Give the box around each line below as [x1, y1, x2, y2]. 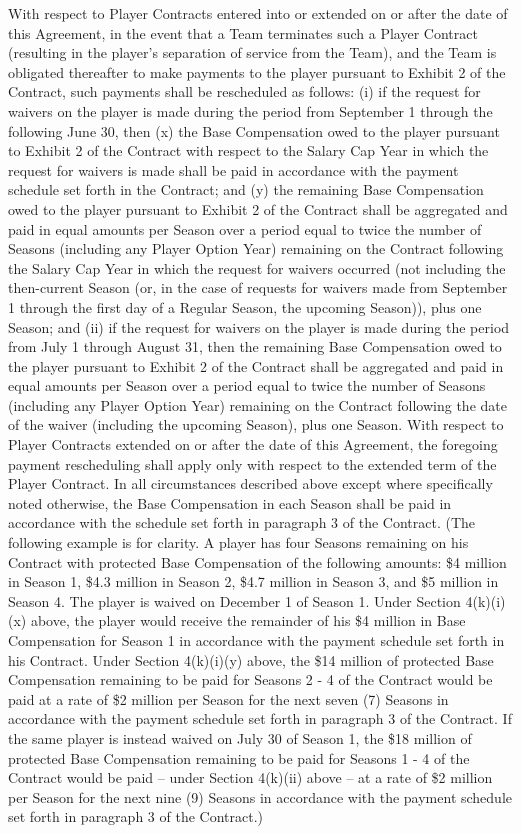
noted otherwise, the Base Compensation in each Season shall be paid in [8, 492, 452, 513]
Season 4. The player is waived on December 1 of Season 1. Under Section [8, 590, 461, 611]
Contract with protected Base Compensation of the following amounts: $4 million [8, 551, 507, 572]
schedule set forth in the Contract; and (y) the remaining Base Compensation [8, 179, 484, 200]
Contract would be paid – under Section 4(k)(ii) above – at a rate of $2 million [8, 767, 493, 788]
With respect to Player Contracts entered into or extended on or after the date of [8, 3, 508, 23]
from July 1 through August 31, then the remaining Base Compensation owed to [8, 336, 502, 357]
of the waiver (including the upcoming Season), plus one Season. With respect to [8, 414, 504, 435]
